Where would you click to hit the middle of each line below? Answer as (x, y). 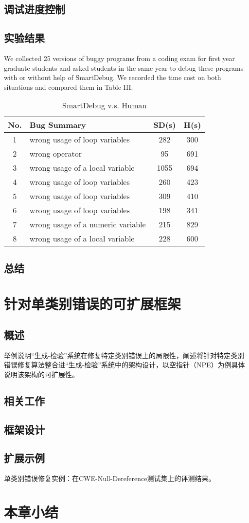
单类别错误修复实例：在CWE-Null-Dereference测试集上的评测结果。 (110, 478)
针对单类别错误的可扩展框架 (93, 304)
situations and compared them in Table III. (69, 87)
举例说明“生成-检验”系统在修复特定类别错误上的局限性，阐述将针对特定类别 (124, 355)
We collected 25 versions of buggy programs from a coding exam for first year (120, 58)
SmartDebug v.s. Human (105, 105)
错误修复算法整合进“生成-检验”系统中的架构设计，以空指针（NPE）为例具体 (124, 365)
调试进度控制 (35, 9)
